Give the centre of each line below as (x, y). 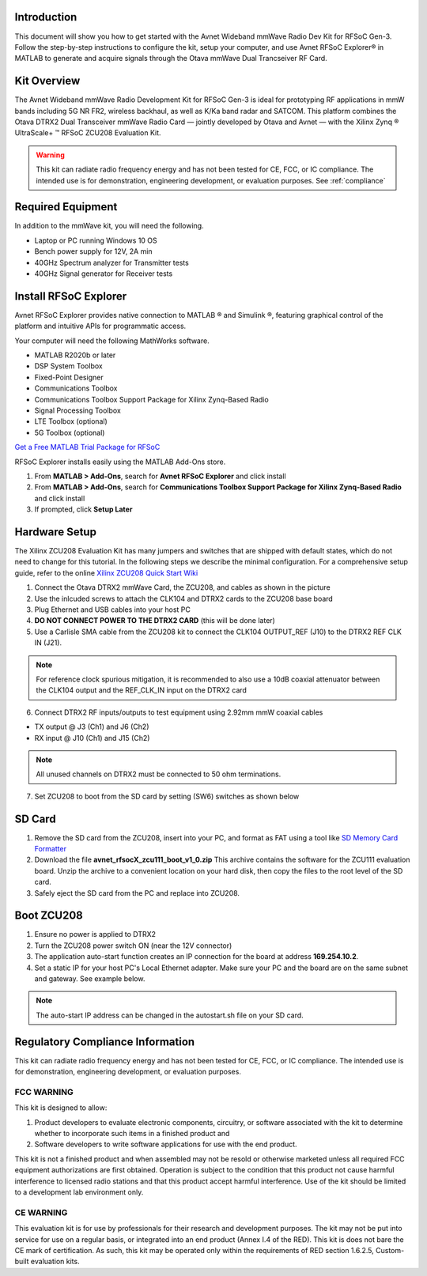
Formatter (51, 849)
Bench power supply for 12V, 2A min (94, 251)
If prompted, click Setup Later (83, 509)
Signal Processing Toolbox (78, 410)
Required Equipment (66, 207)
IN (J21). (48, 643)
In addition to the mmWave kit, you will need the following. (110, 226)
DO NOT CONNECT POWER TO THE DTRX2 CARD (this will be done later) (155, 621)
